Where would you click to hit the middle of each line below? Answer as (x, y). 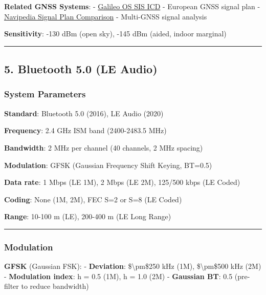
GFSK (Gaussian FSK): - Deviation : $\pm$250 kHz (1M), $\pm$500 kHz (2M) (133, 266)
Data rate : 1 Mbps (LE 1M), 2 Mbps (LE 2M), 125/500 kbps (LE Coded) (122, 182)
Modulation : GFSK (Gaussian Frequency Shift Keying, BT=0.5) (108, 165)
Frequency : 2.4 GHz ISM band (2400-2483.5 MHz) (85, 130)
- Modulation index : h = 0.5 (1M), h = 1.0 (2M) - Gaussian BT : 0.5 (118, 276)
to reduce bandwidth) (55, 286)
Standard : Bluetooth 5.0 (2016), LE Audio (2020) (84, 113)
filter (12, 286)
